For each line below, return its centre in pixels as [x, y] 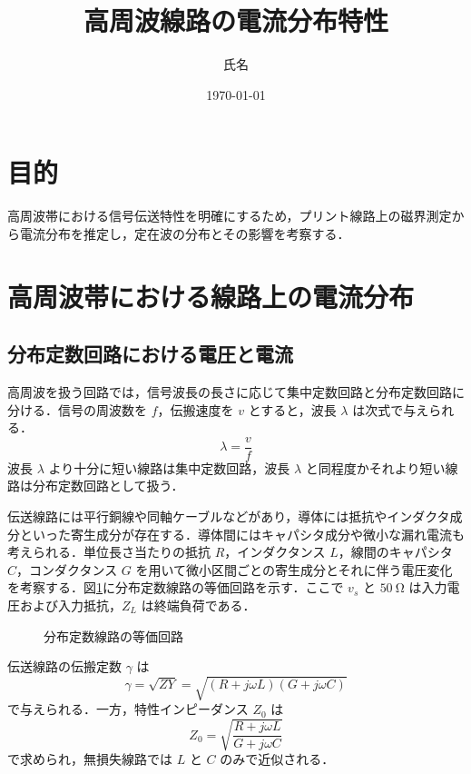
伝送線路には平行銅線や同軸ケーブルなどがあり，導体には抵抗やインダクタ [229, 516]
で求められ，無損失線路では [90, 759]
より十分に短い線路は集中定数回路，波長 [169, 467]
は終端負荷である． [198, 605]
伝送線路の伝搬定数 [64, 666]
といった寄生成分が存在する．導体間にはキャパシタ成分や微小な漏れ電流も [242, 534]
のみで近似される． [277, 759]
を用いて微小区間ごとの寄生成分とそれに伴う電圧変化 [294, 569]
